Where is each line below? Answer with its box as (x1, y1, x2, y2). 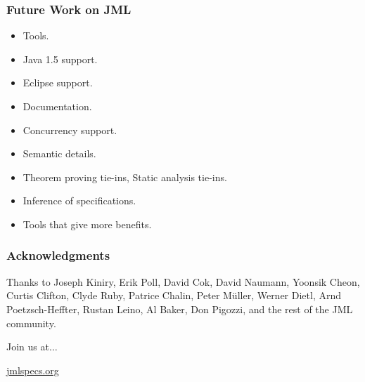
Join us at (6, 339, 49, 354)
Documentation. (23, 99, 92, 113)
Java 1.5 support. (23, 51, 98, 66)
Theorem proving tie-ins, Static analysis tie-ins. (23, 169, 227, 184)
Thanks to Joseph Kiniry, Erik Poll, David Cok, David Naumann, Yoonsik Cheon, (6, 274, 360, 289)
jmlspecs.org (6, 362, 59, 377)
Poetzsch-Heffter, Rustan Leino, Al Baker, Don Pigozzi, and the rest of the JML (6, 301, 353, 316)
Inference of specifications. (23, 193, 136, 208)
